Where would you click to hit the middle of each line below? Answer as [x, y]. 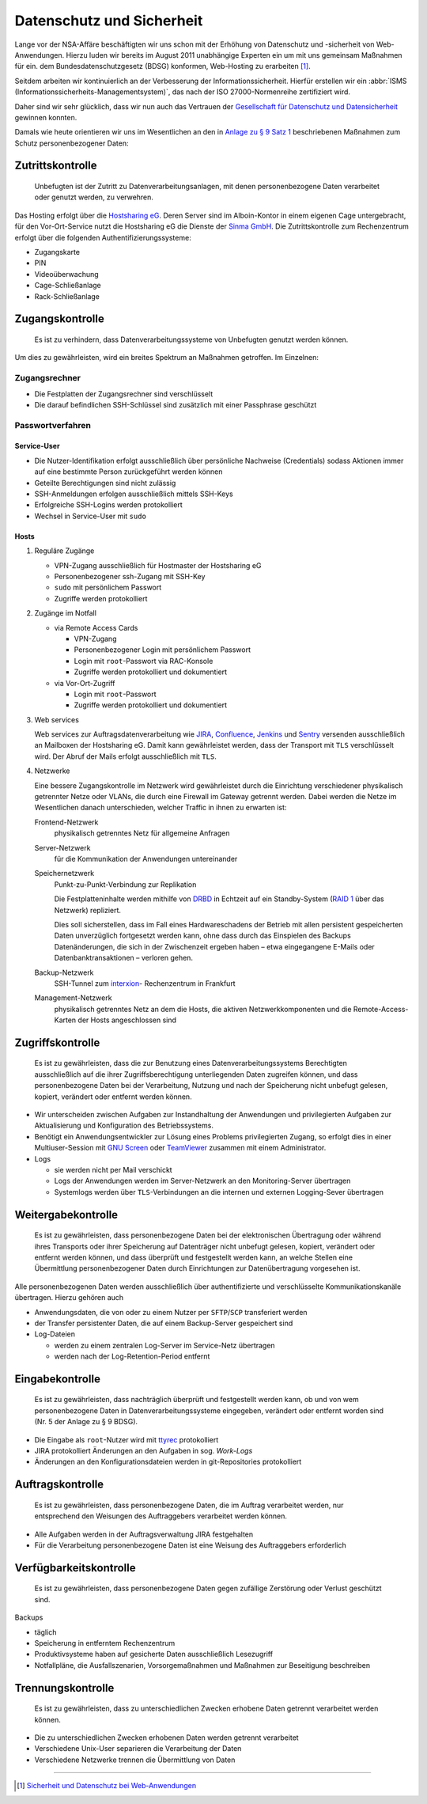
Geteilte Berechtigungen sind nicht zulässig [105, 483]
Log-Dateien [55, 1334]
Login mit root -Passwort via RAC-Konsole [144, 661]
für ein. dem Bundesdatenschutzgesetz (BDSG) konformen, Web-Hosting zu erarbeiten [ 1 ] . [163, 66]
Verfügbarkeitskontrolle [75, 1568]
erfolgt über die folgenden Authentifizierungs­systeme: [103, 237]
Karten [65, 1020]
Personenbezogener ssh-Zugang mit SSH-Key [130, 576]
